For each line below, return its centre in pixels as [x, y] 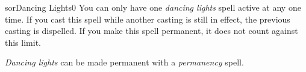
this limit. [23, 42]
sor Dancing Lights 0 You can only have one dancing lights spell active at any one [153, 7]
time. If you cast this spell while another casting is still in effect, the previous [148, 19]
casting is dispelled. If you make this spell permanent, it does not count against [151, 31]
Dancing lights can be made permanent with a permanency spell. [124, 62]
